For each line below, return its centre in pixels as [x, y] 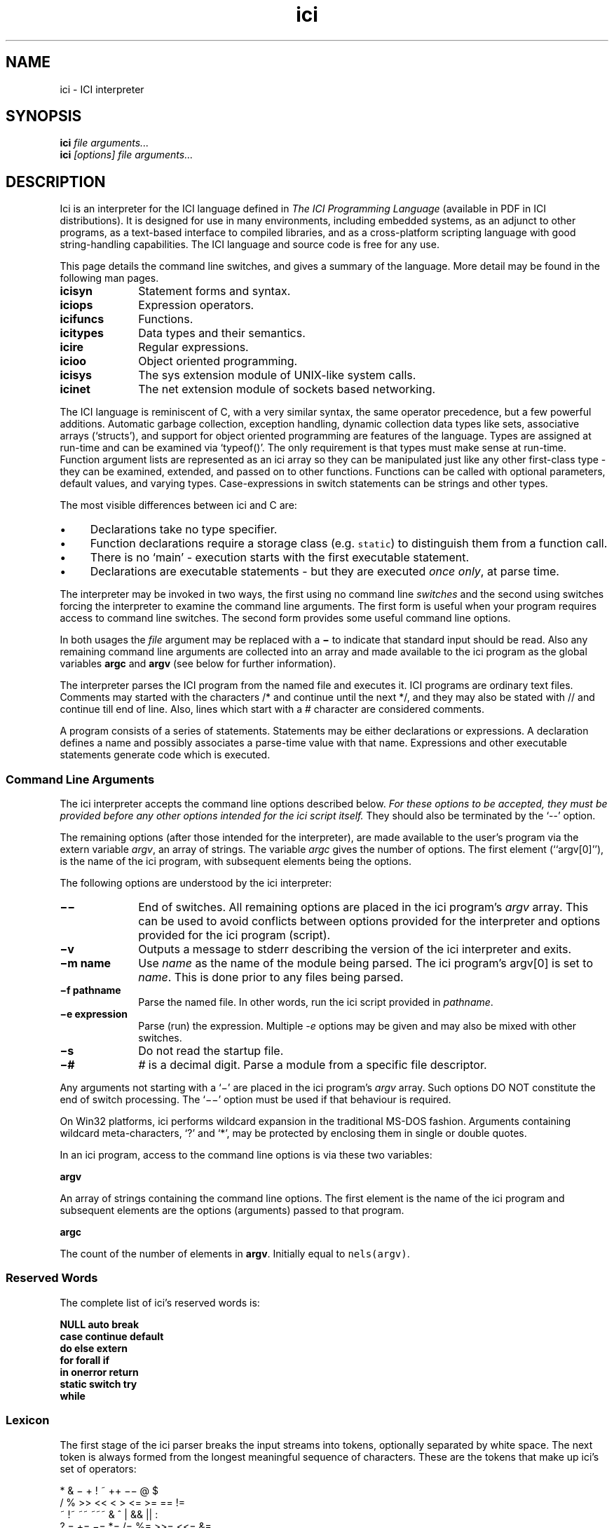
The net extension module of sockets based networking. [287, 389]
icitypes [82, 333]
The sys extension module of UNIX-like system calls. [277, 375]
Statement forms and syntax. [214, 291]
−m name [86, 963]
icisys [76, 375]
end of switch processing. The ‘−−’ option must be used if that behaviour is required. [255, 1100]
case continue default [112, 1336]
